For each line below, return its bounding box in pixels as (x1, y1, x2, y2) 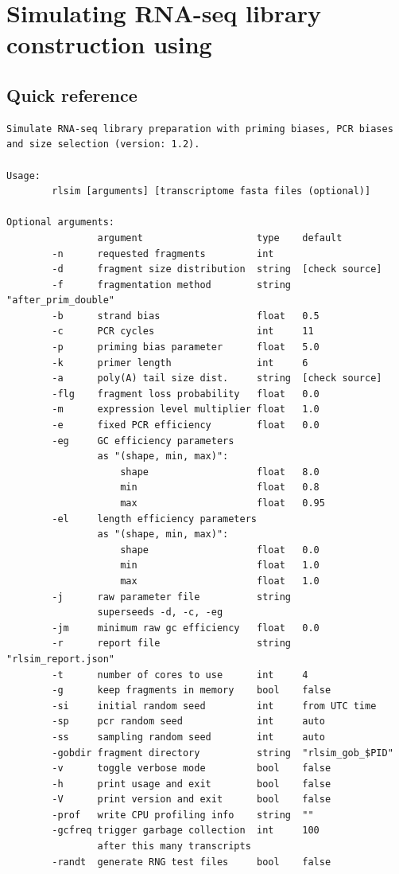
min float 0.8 (120, 482, 320, 494)
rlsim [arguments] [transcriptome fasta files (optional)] (52, 185, 371, 197)
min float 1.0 (120, 560, 320, 572)
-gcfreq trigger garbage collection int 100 (52, 825, 320, 837)
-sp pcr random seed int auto (52, 716, 325, 728)
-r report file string (52, 638, 291, 650)
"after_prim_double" (6, 295, 115, 306)
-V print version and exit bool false (52, 794, 331, 806)
